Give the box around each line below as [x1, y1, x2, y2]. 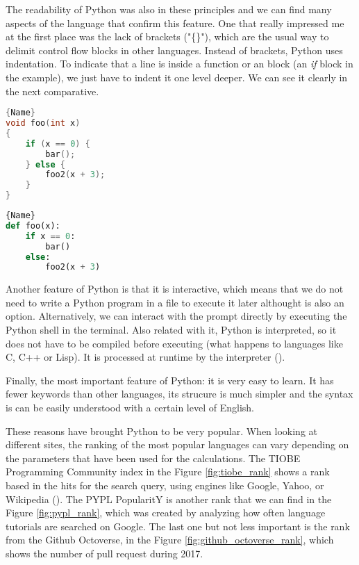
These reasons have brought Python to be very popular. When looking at [6, 423, 318, 438]
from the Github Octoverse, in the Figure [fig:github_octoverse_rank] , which [6, 532, 334, 547]
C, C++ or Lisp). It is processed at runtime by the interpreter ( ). [6, 350, 285, 364]
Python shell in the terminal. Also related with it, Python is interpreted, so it [6, 322, 337, 337]
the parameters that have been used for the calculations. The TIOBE [6, 450, 301, 465]
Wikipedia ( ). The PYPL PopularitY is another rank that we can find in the [6, 491, 332, 506]
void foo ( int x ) [6, 118, 81, 129]
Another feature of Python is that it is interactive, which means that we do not [6, 281, 344, 296]
